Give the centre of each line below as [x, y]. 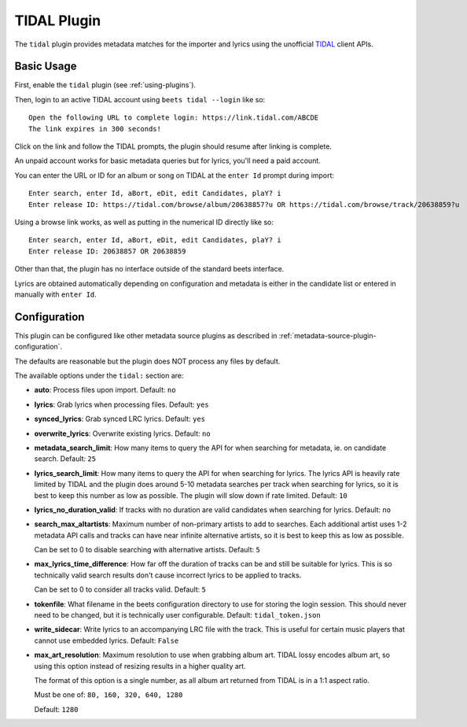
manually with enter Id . [56, 294]
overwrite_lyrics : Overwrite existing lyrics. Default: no [123, 434]
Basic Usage [46, 66]
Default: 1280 [56, 709]
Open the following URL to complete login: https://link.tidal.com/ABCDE [174, 118]
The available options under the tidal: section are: [99, 375]
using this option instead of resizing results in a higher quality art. [140, 666]
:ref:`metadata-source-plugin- [327, 335]
